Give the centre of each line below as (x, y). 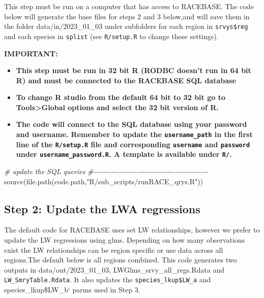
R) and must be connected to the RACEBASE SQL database (126, 80)
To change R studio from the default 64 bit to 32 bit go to (121, 97)
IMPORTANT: (31, 53)
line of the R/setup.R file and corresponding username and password (133, 144)
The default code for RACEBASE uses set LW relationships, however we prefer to (132, 230)
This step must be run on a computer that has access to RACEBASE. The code (129, 6)
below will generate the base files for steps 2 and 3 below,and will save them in (127, 16)
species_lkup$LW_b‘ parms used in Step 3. (72, 290)
